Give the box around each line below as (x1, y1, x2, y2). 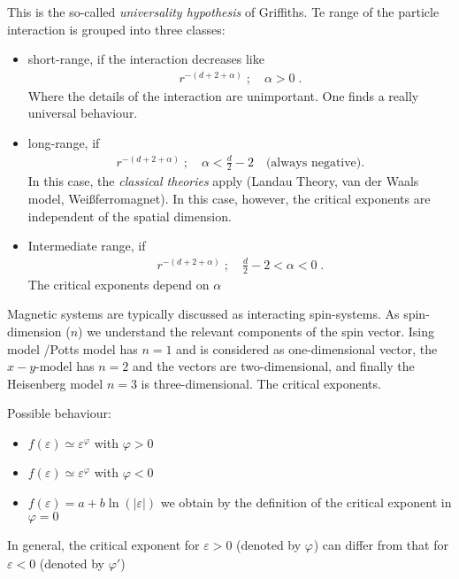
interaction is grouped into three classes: (7, 19, 226, 38)
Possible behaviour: (7, 404, 111, 422)
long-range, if (27, 134, 100, 152)
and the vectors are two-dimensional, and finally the (132, 357, 415, 375)
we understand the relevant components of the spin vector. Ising (87, 321, 434, 340)
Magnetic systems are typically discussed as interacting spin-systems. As (7, 305, 400, 323)
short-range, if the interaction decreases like (27, 50, 264, 68)
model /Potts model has (7, 339, 138, 358)
